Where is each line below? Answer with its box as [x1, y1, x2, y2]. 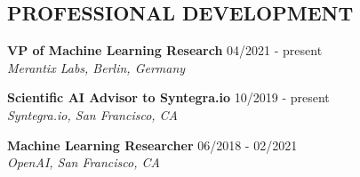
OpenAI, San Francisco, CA [7, 153, 160, 172]
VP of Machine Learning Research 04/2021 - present [7, 41, 323, 60]
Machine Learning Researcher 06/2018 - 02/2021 [7, 135, 298, 154]
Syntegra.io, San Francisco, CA [7, 105, 179, 124]
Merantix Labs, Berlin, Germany [7, 58, 186, 76]
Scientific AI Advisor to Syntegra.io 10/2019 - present [7, 88, 330, 107]
